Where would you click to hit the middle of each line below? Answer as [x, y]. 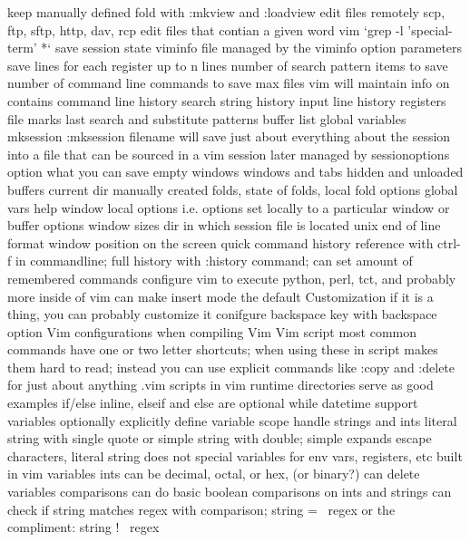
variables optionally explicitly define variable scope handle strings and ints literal [232, 420]
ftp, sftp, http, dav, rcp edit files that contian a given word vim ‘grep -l [206, 29]
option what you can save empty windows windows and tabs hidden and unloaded [235, 172]
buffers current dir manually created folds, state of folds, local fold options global [233, 189]
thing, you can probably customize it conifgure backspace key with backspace [222, 314]
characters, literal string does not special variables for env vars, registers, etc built [235, 455]
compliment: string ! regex [83, 527]
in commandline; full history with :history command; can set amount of [214, 261]
